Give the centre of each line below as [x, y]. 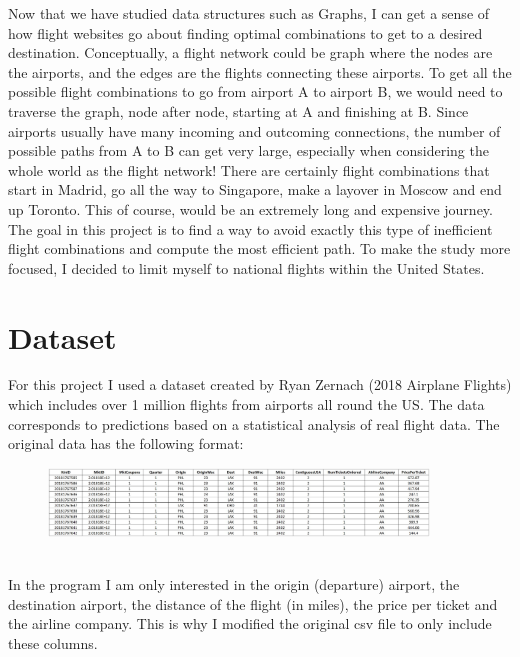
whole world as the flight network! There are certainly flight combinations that [249, 169]
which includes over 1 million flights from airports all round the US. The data [246, 404]
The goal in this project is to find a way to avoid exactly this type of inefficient [250, 228]
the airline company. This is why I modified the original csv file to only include [250, 623]
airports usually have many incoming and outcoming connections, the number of [254, 130]
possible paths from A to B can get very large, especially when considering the [248, 150]
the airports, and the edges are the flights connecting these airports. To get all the [260, 71]
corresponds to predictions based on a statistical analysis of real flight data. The [254, 423]
